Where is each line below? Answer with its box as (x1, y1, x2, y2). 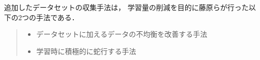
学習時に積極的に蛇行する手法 (36, 45, 136, 56)
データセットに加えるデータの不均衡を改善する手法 (36, 29, 208, 39)
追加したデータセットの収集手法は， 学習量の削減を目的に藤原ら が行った (4, 2, 249, 12)
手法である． (36, 12, 79, 22)
